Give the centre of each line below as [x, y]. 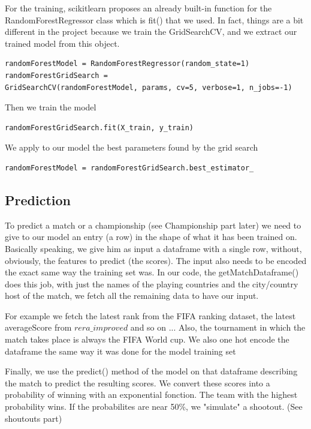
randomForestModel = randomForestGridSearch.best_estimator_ [129, 168]
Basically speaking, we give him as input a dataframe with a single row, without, [153, 248]
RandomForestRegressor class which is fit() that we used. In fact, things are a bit [154, 19]
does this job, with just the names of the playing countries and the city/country [152, 283]
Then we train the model [51, 107]
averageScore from [38, 327]
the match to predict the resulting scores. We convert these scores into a [138, 382]
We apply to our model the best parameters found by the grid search [132, 147]
